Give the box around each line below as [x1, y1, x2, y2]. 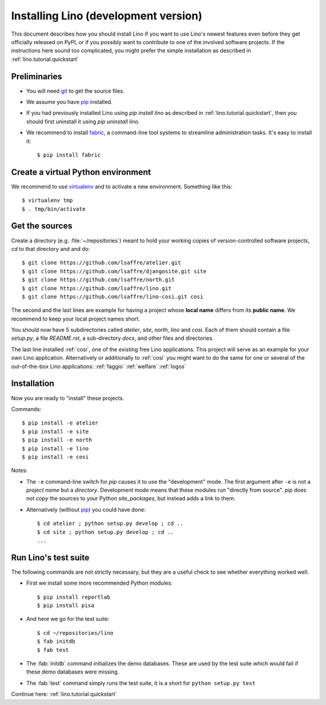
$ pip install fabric [37, 151, 101, 158]
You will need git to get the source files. [26, 87, 125, 94]
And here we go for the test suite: [26, 616, 110, 623]
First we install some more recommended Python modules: [26, 579, 173, 586]
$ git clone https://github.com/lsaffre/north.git [22, 276, 175, 284]
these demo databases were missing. [26, 668, 120, 675]
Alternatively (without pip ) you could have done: [26, 505, 146, 513]
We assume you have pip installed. [26, 99, 113, 106]
